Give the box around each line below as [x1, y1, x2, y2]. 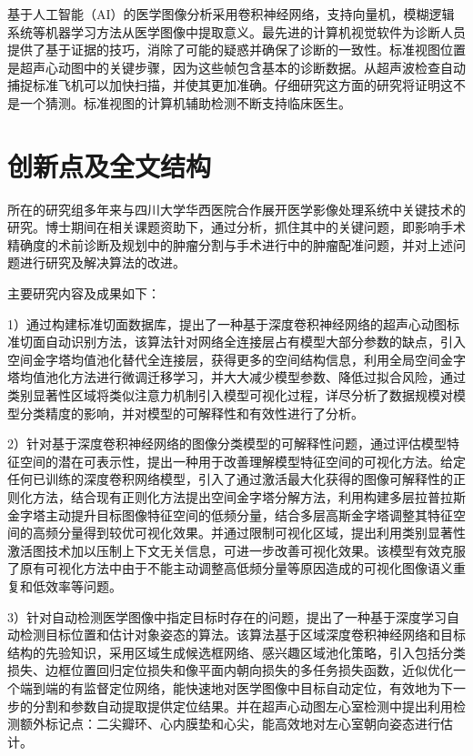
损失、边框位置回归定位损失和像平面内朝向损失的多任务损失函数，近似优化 [7, 660, 453, 680]
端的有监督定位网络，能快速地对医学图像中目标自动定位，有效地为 [45, 678, 440, 697]
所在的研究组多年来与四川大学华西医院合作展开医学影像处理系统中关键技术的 [7, 199, 466, 218]
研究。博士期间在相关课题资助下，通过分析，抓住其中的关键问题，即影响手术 [7, 217, 466, 237]
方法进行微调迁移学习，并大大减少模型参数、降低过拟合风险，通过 [70, 368, 466, 387]
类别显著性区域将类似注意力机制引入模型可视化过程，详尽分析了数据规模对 [7, 386, 453, 405]
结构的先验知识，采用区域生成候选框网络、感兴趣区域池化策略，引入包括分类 [7, 642, 466, 661]
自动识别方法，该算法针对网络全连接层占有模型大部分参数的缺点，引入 [45, 332, 466, 351]
